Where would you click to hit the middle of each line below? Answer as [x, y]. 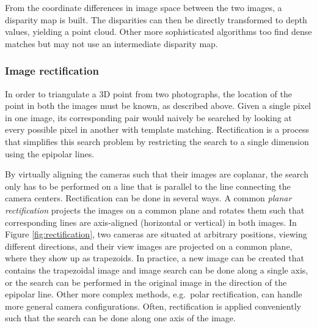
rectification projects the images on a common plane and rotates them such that [155, 210]
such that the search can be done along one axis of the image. [120, 318]
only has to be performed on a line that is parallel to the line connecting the [148, 186]
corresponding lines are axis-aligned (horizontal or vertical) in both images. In [151, 222]
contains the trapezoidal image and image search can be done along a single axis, [157, 270]
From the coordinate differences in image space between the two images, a [144, 7]
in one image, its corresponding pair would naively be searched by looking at [148, 117]
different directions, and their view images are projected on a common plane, [149, 246]
